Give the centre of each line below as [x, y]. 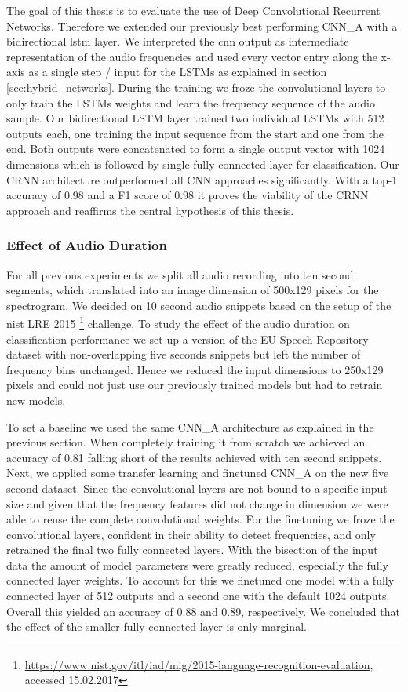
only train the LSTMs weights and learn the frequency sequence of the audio [191, 102]
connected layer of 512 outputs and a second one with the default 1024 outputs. [198, 596]
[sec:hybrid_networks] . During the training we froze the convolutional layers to [196, 87]
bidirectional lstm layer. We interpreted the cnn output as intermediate [178, 41]
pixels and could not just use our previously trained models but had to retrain [195, 385]
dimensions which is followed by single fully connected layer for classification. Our [203, 164]
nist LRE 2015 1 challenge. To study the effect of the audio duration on [178, 322]
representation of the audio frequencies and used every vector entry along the [192, 56]
